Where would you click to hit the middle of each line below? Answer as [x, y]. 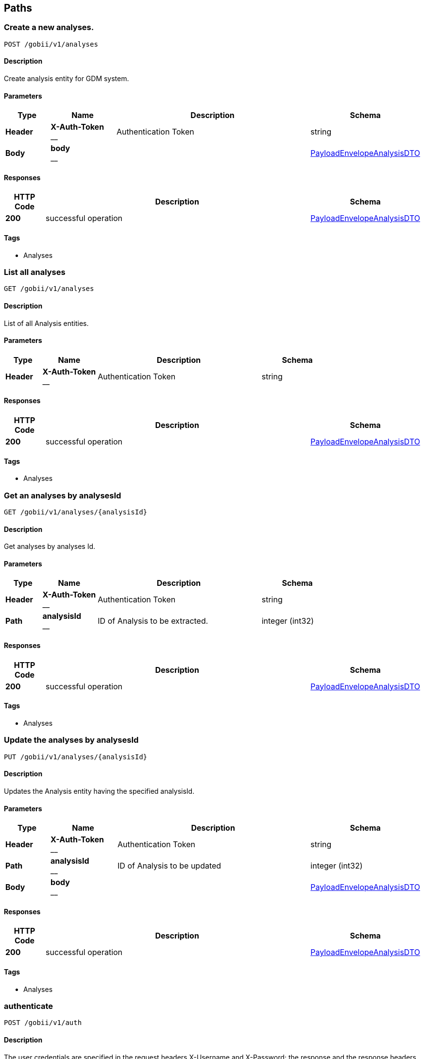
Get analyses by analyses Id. [50, 547]
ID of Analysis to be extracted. [153, 621]
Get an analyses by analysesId [63, 495]
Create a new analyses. [49, 27]
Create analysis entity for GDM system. [67, 79]
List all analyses [35, 272]
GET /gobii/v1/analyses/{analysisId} [76, 512]
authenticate [29, 1006]
